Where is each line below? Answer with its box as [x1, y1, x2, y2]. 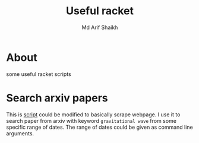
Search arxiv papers [6, 91, 108, 104]
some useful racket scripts [6, 70, 71, 78]
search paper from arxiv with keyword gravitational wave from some [6, 117, 177, 124]
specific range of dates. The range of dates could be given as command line [6, 123, 193, 131]
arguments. [6, 129, 34, 137]
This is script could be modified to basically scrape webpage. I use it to [6, 111, 181, 118]
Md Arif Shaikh [81, 24, 118, 31]
